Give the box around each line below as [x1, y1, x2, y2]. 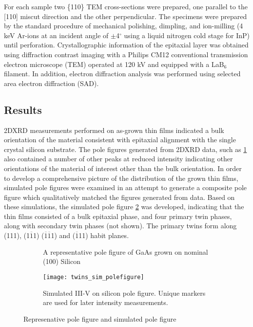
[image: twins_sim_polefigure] [43, 273, 144, 281]
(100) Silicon [43, 256, 81, 266]
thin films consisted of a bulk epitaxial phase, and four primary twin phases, [4, 211, 232, 221]
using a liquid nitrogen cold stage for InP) [124, 30, 250, 40]
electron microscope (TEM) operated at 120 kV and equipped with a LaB [4, 59, 224, 69]
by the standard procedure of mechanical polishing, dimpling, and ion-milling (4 [4, 21, 243, 31]
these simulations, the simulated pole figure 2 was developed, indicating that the [4, 201, 244, 212]
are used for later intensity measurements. [43, 297, 168, 307]
